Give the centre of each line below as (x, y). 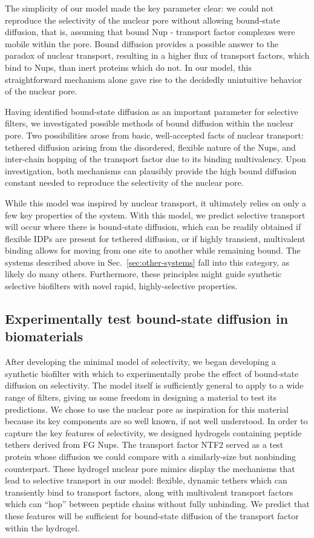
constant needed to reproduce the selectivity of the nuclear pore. (124, 182)
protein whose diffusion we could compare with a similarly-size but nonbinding (151, 456)
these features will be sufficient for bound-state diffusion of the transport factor (152, 515)
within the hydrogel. (42, 527)
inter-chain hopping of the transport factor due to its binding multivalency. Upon (155, 159)
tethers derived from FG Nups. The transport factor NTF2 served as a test (144, 445)
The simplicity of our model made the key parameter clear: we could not (139, 8)
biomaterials (44, 336)
